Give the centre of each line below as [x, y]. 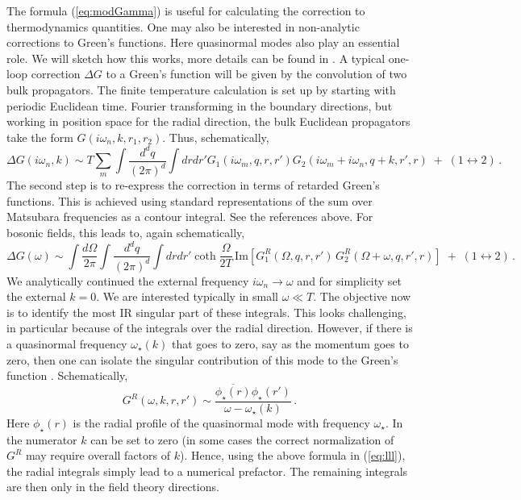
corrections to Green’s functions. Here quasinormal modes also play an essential [203, 42]
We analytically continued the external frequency [128, 280]
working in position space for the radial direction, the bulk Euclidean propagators [208, 121]
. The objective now [362, 296]
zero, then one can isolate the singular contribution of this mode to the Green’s [202, 359]
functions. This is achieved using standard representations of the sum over [190, 200]
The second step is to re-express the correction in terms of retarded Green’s [193, 185]
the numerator [42, 439]
